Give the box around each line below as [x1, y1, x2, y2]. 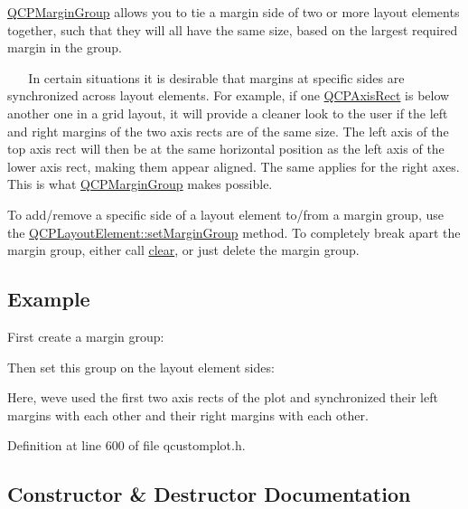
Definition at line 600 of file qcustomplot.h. [7, 436, 246, 455]
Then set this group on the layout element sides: [7, 357, 275, 376]
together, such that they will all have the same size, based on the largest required [7, 20, 458, 39]
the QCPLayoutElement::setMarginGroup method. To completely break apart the [7, 222, 461, 241]
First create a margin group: [7, 326, 164, 345]
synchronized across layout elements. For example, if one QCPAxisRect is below [7, 86, 450, 105]
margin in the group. [7, 38, 122, 57]
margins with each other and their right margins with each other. [7, 405, 369, 424]
